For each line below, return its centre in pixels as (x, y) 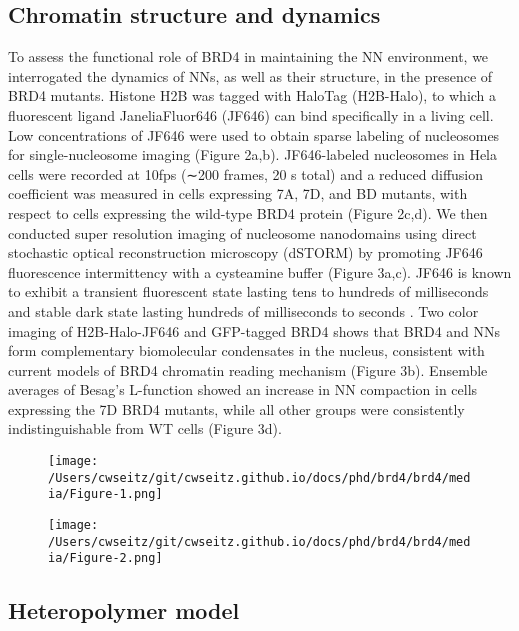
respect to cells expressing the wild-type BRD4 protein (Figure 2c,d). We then (248, 212)
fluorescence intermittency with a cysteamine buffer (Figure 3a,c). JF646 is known (260, 271)
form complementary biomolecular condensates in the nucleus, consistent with (246, 350)
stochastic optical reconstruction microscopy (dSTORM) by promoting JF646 (245, 252)
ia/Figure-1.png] (105, 494)
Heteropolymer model (124, 610)
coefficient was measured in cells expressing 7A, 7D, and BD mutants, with (238, 193)
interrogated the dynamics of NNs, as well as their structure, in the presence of (250, 75)
